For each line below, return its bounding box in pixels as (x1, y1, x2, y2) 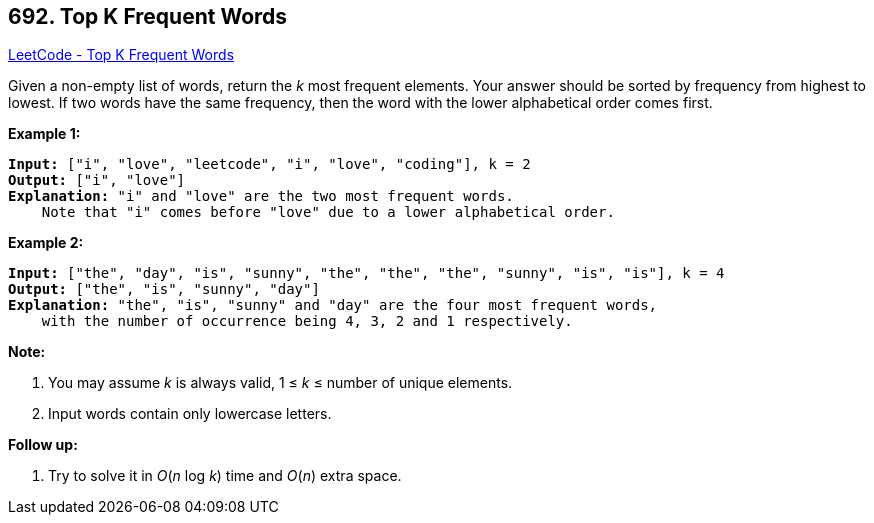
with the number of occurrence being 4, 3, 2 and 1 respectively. (41, 313, 573, 330)
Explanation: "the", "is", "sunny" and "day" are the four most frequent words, (8, 297, 658, 314)
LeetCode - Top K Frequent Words (8, 46, 235, 64)
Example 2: (8, 234, 84, 252)
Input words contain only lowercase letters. (48, 405, 332, 423)
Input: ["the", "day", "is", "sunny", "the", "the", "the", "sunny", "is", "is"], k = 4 (8, 265, 725, 282)
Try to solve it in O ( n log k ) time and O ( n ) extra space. (48, 467, 402, 485)
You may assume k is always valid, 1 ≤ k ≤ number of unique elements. (48, 374, 513, 392)
